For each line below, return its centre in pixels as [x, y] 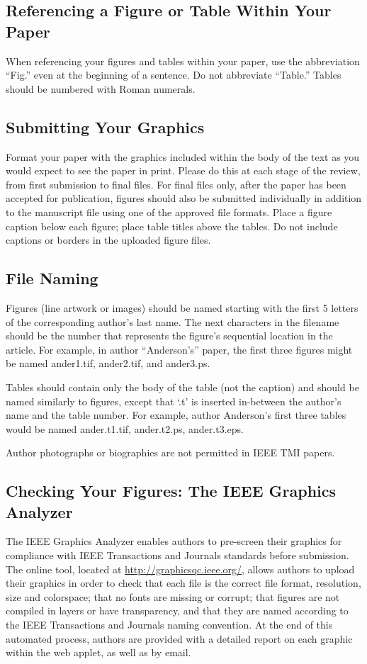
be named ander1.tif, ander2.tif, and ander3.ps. [108, 363]
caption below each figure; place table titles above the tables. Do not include [172, 226]
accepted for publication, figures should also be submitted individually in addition [184, 198]
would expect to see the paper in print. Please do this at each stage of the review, [183, 170]
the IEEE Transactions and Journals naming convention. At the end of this [169, 625]
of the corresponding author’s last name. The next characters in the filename [173, 321]
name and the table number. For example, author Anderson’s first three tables [176, 415]
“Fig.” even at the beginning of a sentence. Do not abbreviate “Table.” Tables [174, 75]
